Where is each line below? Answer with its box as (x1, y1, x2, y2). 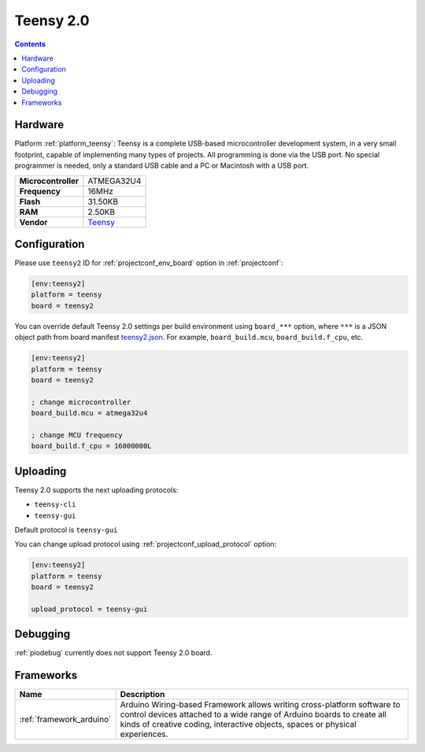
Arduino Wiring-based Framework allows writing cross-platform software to (120, 699, 401, 710)
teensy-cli (34, 500, 76, 509)
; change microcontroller (31, 397, 131, 407)
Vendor (19, 216, 48, 227)
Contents (14, 39, 46, 49)
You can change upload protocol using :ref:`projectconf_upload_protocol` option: (14, 540, 277, 549)
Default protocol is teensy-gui (14, 525, 118, 535)
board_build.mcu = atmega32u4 (31, 409, 148, 418)
